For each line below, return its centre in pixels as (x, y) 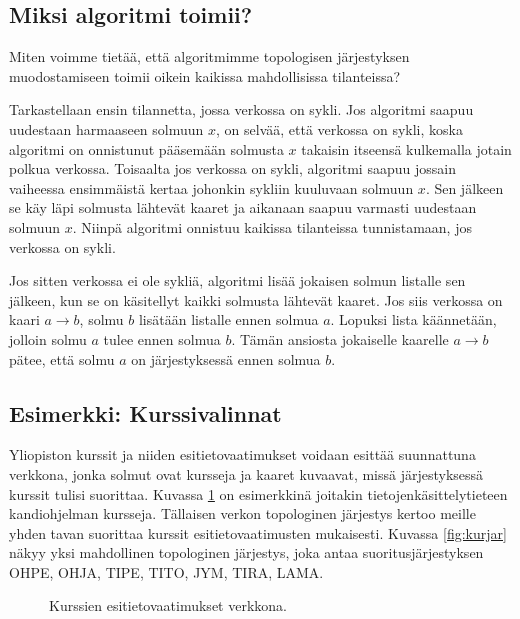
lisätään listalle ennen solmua (228, 319)
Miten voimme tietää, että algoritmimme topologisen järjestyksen (209, 56)
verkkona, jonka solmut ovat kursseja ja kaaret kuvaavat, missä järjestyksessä (246, 473)
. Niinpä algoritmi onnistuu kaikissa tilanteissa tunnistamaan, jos (272, 226)
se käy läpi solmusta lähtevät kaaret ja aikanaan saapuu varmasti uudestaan (243, 207)
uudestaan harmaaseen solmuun (106, 128)
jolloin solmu (48, 338)
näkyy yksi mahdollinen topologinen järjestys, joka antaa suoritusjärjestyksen (246, 552)
